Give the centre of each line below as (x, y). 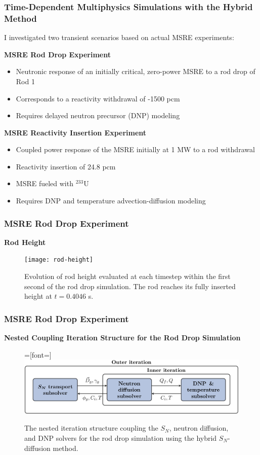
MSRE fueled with (45, 183)
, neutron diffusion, (199, 428)
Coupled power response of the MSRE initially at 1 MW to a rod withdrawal (135, 149)
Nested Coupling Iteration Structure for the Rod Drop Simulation (122, 338)
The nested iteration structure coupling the (91, 428)
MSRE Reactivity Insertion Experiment (75, 132)
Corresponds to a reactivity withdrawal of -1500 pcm (98, 98)
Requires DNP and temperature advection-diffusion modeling (111, 201)
